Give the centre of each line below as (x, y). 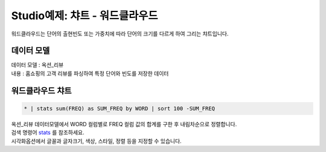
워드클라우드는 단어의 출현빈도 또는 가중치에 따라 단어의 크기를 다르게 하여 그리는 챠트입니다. (120, 34)
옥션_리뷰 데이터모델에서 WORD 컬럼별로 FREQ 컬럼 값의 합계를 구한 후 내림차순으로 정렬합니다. (124, 124)
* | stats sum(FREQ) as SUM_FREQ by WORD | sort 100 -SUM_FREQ (120, 108)
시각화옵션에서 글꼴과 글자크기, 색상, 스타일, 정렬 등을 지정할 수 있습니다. (96, 141)
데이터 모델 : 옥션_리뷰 (37, 65)
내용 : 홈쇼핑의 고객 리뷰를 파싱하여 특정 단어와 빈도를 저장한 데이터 (90, 73)
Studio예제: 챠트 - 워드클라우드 (85, 16)
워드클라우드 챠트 (41, 90)
